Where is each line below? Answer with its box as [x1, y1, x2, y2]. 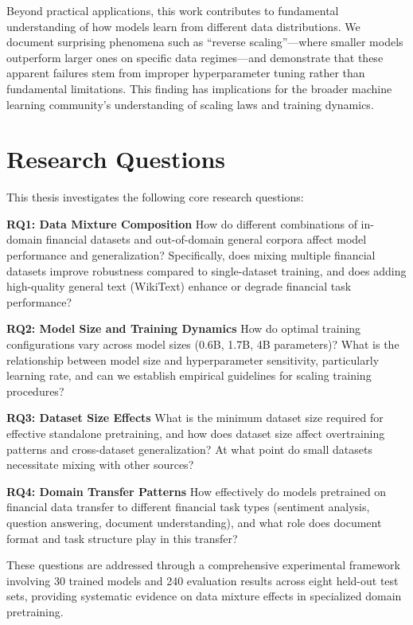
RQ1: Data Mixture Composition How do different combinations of [6, 215, 357, 232]
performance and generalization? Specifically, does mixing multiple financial [6, 247, 376, 264]
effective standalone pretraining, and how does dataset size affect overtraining [6, 425, 385, 441]
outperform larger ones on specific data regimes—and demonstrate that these [6, 49, 384, 65]
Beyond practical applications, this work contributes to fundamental [6, 2, 339, 18]
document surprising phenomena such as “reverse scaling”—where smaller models [6, 33, 403, 50]
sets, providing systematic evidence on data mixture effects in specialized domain [6, 588, 402, 604]
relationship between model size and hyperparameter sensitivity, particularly [6, 351, 380, 368]
